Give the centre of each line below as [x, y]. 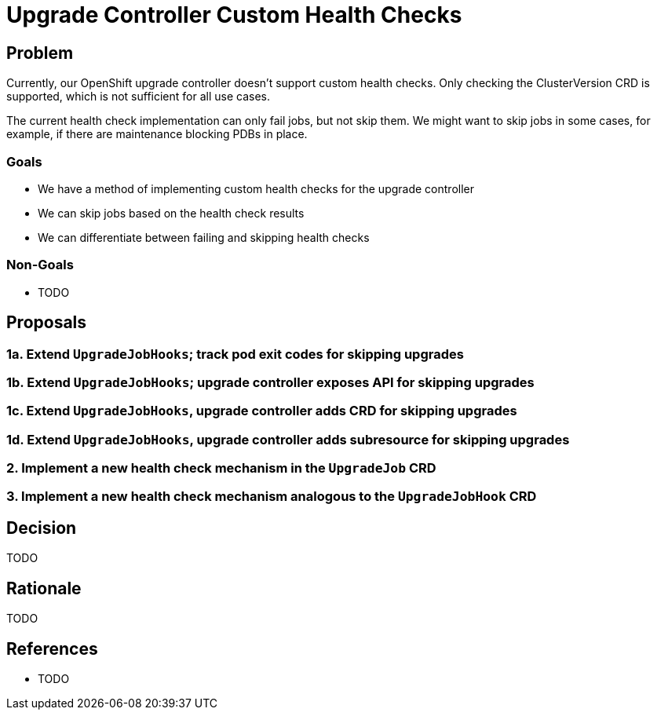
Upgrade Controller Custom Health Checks [234, 15]
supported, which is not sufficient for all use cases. [138, 97]
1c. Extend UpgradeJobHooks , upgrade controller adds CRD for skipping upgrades [262, 411]
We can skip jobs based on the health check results [171, 213]
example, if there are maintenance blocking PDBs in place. [157, 134]
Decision [42, 528]
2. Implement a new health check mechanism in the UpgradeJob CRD [221, 468]
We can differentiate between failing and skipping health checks [204, 237]
